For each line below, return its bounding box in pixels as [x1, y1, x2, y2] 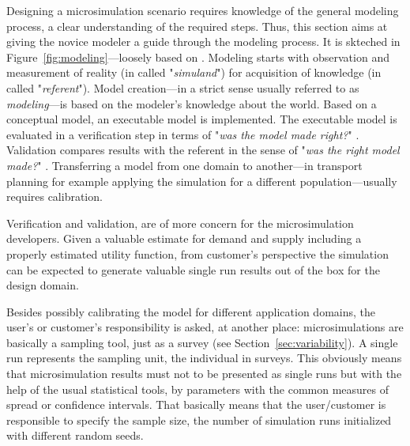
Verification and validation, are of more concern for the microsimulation [6, 214, 354, 231]
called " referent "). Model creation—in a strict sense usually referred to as [6, 79, 359, 96]
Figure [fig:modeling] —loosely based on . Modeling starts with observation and [6, 48, 389, 65]
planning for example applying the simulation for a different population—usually [6, 172, 397, 189]
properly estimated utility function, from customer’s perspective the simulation [6, 245, 389, 262]
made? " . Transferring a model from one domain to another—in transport [6, 157, 363, 173]
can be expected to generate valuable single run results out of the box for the [6, 261, 380, 278]
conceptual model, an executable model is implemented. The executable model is [6, 111, 397, 127]
